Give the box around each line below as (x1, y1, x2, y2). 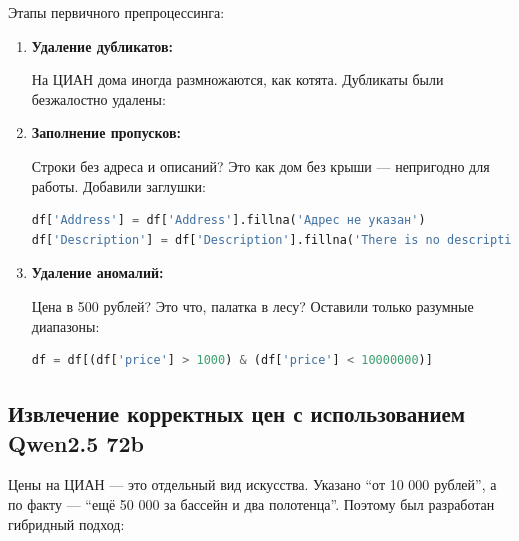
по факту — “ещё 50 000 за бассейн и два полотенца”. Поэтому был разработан (8, 493, 495, 514)
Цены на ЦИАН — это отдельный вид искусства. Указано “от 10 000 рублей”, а (8, 474, 497, 495)
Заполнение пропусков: (31, 122, 181, 143)
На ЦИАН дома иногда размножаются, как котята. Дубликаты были (31, 69, 444, 90)
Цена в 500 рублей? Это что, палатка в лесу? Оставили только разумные (31, 295, 474, 316)
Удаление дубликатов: (31, 35, 174, 56)
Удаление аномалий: (31, 262, 164, 283)
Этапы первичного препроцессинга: (8, 2, 225, 22)
